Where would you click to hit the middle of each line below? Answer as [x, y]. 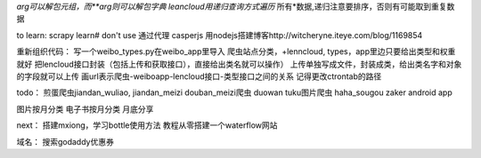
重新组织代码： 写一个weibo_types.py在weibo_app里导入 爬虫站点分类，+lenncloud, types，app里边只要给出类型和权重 [236, 51]
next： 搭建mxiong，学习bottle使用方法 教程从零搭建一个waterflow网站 [147, 125]
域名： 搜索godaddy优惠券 [65, 141]
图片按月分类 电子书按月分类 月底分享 [85, 109]
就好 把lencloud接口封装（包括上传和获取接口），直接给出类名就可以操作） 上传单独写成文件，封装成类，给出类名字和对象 [239, 64]
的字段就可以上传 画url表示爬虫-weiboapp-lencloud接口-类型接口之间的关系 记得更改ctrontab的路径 [199, 76]
